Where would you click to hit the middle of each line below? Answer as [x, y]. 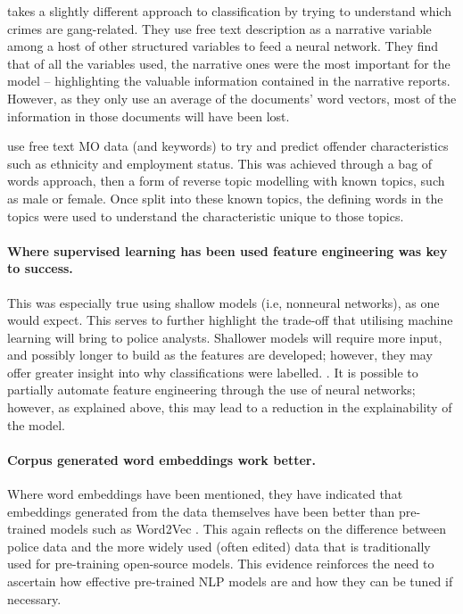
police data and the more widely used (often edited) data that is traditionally [219, 546]
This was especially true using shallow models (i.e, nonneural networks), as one [223, 302]
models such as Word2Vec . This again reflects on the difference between [248, 529]
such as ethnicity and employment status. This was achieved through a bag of [220, 163]
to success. [40, 268]
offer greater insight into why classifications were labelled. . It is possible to [213, 372]
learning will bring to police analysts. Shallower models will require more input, [225, 337]
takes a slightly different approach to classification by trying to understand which [229, 11]
